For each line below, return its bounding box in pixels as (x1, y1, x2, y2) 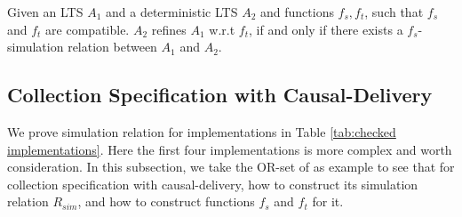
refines (151, 20, 187, 38)
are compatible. (45, 20, 130, 38)
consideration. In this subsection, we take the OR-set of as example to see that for (7, 157, 455, 176)
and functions (259, 3, 334, 20)
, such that (364, 3, 424, 20)
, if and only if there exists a (248, 20, 403, 38)
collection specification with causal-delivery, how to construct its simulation (7, 174, 418, 193)
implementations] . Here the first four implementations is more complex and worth (7, 140, 452, 158)
